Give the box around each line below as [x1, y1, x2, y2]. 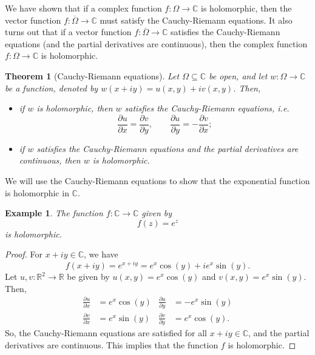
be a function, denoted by [5, 81, 98, 94]
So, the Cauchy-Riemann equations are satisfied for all [5, 326, 208, 339]
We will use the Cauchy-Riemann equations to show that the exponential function [5, 174, 310, 187]
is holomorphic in [5, 186, 69, 199]
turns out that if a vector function [5, 25, 132, 38]
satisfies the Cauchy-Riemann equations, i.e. [124, 102, 290, 114]
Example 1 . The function [5, 207, 103, 219]
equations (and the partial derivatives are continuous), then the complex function [5, 37, 308, 50]
